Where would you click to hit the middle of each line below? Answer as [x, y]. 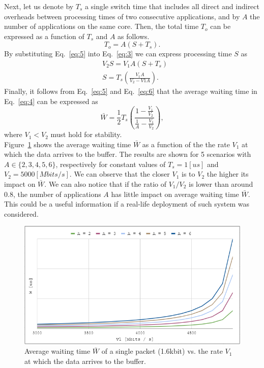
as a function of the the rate [186, 144]
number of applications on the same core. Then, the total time [101, 26]
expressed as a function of [44, 36]
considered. [21, 213]
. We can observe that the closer [120, 174]
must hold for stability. [86, 134]
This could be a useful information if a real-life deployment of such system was [127, 204]
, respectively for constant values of [111, 164]
